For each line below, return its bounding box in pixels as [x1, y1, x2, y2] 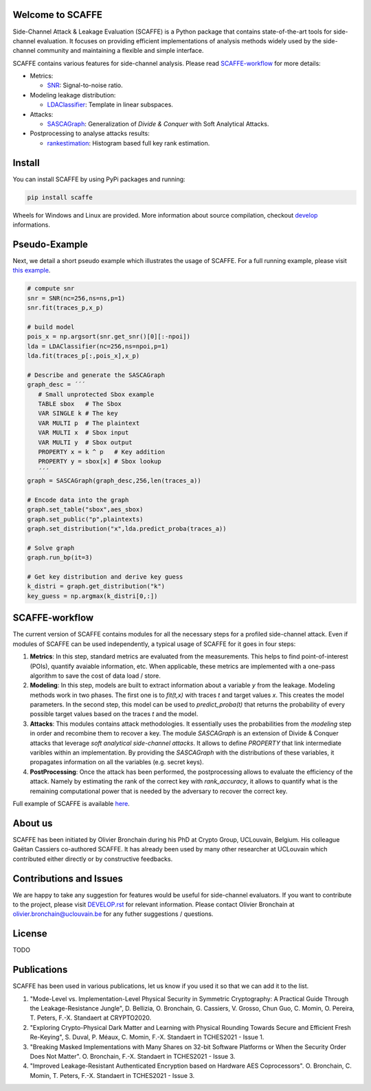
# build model [27, 323, 75, 331]
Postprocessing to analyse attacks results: [30, 129, 150, 137]
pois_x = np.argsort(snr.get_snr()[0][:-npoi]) [27, 333, 190, 341]
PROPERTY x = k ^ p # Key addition [38, 448, 165, 456]
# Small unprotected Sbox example [38, 390, 155, 398]
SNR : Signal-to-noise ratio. [47, 81, 123, 89]
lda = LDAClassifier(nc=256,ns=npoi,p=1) [27, 342, 169, 350]
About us [12, 817, 53, 829]
